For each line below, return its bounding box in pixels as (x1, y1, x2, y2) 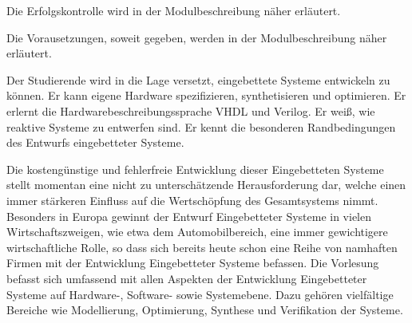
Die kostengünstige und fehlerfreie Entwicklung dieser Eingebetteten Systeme (6, 160, 384, 177)
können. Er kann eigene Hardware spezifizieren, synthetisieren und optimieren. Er (6, 87, 406, 104)
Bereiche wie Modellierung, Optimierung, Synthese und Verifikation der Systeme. (6, 301, 403, 318)
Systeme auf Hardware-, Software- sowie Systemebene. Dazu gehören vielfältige (6, 286, 394, 302)
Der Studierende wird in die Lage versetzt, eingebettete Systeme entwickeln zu (6, 71, 390, 88)
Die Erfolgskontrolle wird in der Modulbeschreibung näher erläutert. (6, 2, 341, 18)
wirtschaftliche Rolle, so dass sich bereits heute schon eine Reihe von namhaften (6, 238, 398, 255)
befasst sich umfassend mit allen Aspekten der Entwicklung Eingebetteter (6, 270, 367, 286)
